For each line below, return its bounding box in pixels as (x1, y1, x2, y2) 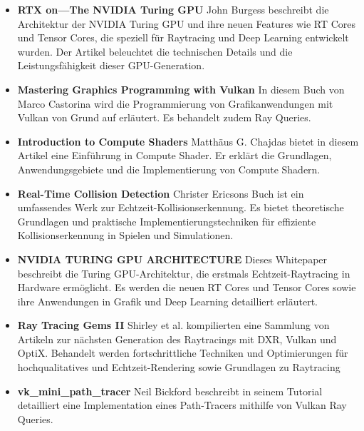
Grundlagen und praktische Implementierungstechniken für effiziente (17, 213, 316, 228)
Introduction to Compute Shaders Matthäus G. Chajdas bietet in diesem (17, 133, 359, 148)
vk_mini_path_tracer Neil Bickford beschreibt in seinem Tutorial (17, 383, 323, 398)
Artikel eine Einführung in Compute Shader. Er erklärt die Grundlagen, (17, 148, 332, 163)
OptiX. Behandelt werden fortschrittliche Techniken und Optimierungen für (17, 345, 348, 360)
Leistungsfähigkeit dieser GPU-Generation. (17, 58, 205, 73)
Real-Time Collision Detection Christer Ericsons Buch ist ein (17, 186, 304, 201)
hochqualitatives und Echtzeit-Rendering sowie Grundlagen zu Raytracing (17, 360, 340, 375)
